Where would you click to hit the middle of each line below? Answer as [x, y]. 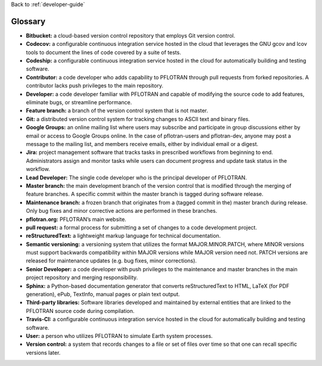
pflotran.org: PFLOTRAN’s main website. [76, 219]
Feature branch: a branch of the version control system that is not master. [117, 111]
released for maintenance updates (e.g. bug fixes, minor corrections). [111, 261]
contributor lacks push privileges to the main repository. [95, 86]
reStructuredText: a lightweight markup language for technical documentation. [123, 236]
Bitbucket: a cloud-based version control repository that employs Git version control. [131, 35]
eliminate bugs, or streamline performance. [79, 103]
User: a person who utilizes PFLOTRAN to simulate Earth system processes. [119, 336]
